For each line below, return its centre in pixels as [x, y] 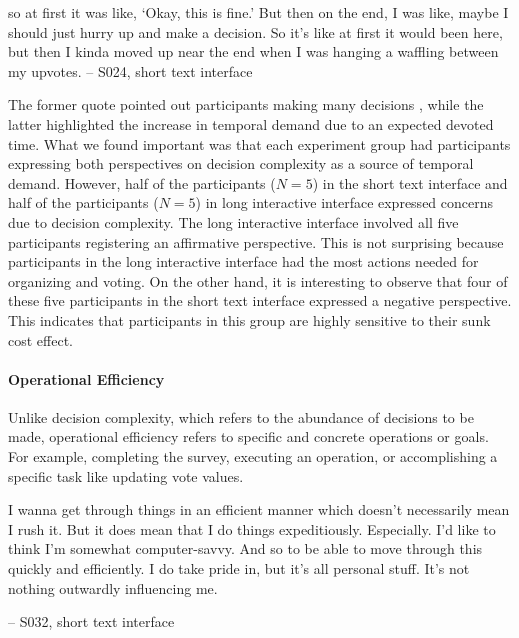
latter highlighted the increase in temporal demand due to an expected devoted [251, 123]
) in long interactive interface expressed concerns [344, 202]
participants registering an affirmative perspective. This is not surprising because [256, 241]
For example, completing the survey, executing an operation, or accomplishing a [253, 456]
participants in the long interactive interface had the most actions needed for [243, 261]
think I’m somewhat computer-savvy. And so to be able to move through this [245, 548]
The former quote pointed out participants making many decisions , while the [246, 104]
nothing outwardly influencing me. [113, 587]
